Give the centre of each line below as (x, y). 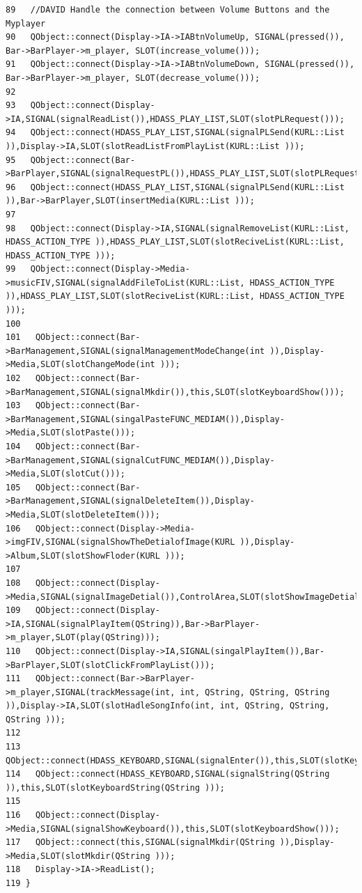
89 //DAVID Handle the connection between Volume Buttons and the (168, 10)
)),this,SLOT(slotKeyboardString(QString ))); (115, 787)
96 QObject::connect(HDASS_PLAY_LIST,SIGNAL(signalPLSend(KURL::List (175, 187)
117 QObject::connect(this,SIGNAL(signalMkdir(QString (140, 842)
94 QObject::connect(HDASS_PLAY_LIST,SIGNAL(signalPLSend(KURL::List (175, 133)
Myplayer (26, 23)
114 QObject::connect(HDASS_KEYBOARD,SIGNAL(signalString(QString (168, 774)
